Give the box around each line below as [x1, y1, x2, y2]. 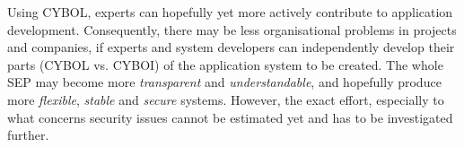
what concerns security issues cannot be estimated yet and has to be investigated [7, 108, 453, 126]
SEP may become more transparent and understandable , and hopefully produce [7, 73, 442, 91]
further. [7, 125, 49, 144]
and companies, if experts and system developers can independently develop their [7, 38, 455, 56]
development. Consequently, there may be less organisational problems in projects [7, 20, 457, 39]
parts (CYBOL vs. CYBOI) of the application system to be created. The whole [7, 55, 443, 73]
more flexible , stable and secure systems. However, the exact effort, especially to [7, 90, 444, 108]
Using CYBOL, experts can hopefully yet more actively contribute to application [7, 3, 453, 21]
